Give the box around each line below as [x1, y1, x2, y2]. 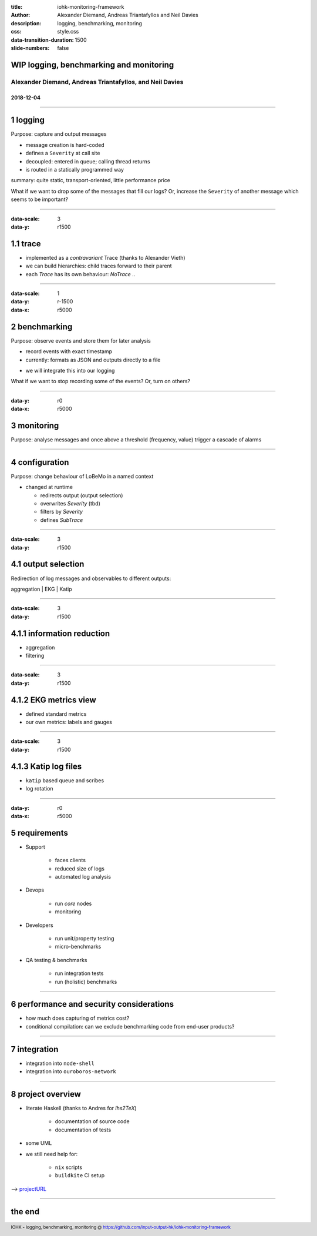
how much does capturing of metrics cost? [25, 1014, 130, 1022]
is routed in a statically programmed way [25, 166, 124, 173]
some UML [25, 1140, 52, 1147]
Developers [25, 922, 53, 929]
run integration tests [55, 970, 104, 977]
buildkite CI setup [55, 1172, 105, 1179]
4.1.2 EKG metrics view [11, 695, 96, 705]
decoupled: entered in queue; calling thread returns [25, 158, 150, 165]
